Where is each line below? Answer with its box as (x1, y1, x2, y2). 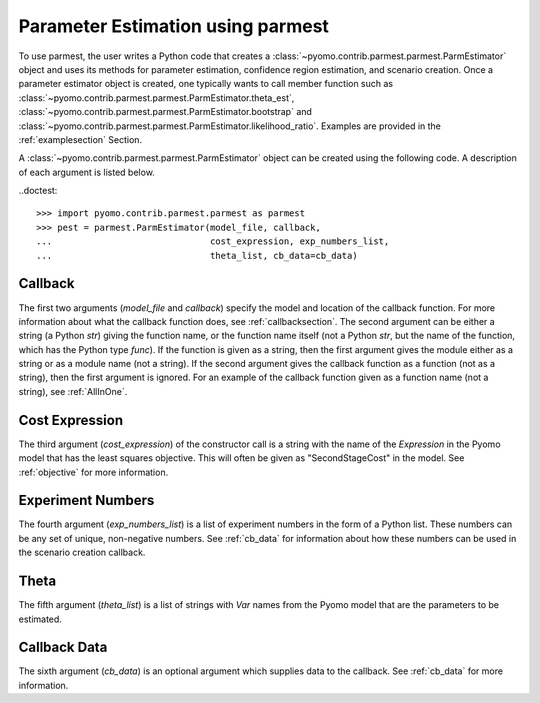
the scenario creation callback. (18, 546, 146, 559)
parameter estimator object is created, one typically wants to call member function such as (18, 78, 394, 90)
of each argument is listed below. (18, 166, 155, 178)
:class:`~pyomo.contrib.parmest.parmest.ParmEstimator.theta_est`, (18, 91, 295, 104)
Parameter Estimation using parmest (18, 15, 330, 37)
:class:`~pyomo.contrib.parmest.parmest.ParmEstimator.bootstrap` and (18, 106, 312, 118)
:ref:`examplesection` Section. (18, 133, 143, 145)
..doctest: (18, 185, 58, 197)
